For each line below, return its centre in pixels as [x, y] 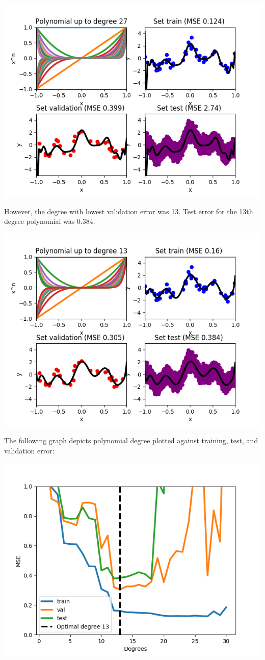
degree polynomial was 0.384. [50, 221]
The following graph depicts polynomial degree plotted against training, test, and [131, 440]
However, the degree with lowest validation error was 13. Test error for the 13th [129, 211]
